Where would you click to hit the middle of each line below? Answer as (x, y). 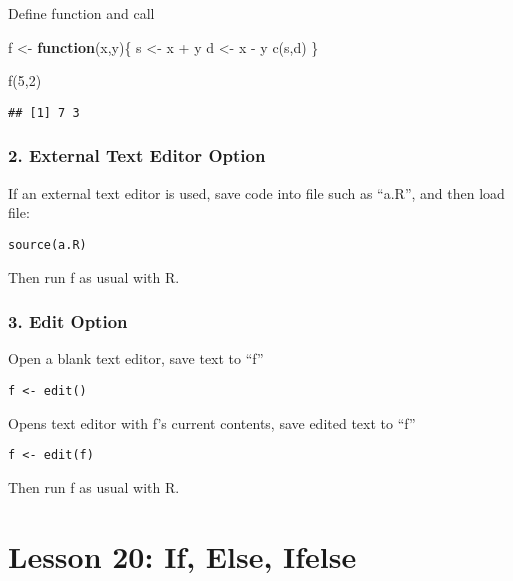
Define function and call (81, 13)
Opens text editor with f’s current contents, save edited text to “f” (212, 422)
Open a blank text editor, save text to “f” (136, 358)
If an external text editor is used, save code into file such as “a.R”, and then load (256, 192)
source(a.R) (47, 244)
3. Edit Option (68, 321)
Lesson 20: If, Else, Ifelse (182, 555)
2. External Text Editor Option (137, 155)
